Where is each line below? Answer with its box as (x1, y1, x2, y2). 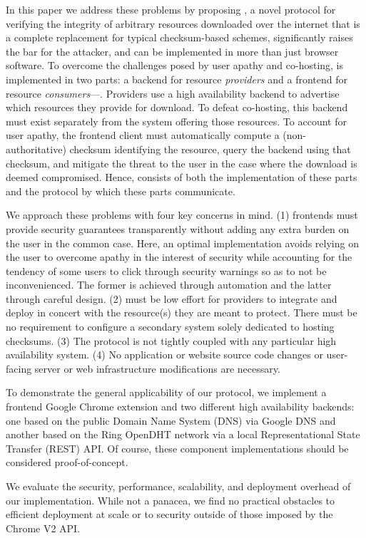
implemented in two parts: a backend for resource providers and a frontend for (6, 71, 347, 86)
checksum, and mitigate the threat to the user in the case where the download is (6, 155, 357, 170)
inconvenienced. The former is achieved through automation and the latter (6, 277, 332, 292)
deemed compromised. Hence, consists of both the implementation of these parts (6, 170, 357, 185)
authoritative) (6, 141, 66, 156)
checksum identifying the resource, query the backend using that (69, 141, 351, 156)
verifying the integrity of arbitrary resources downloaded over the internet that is (6, 16, 360, 31)
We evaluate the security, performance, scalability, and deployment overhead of (6, 479, 351, 493)
